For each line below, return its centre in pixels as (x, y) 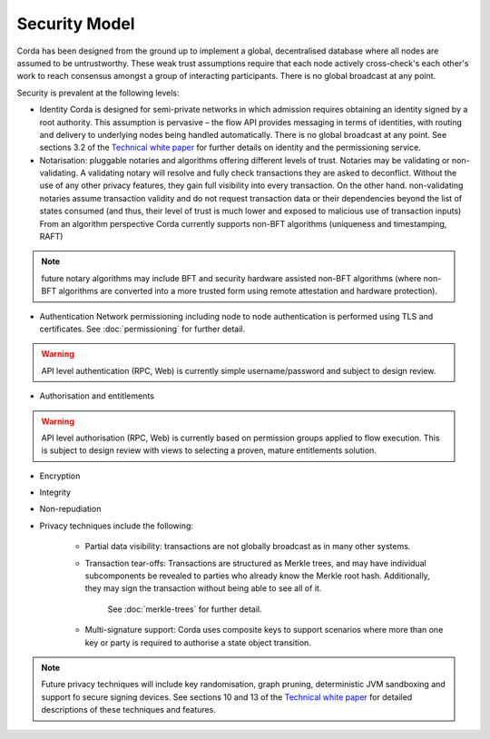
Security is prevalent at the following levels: (98, 93)
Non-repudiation (70, 509)
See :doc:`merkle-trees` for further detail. (185, 609)
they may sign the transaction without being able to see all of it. (203, 588)
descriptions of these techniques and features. (129, 710)
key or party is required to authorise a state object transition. (198, 642)
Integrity (55, 493)
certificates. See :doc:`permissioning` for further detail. (142, 329)
